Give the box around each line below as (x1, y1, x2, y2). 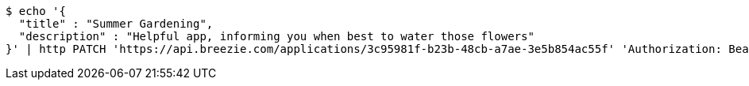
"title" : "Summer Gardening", (18, 17, 214, 30)
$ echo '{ (6, 5, 66, 17)
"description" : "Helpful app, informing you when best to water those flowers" (18, 30, 535, 43)
